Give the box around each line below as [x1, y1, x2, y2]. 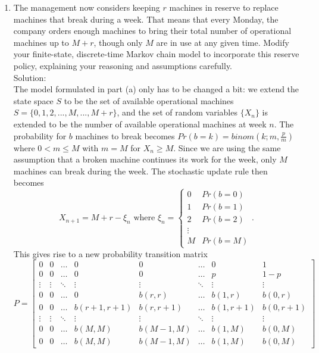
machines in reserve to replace [169, 1, 279, 13]
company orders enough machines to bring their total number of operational [13, 24, 292, 37]
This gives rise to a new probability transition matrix [13, 247, 208, 260]
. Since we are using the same [173, 141, 281, 154]
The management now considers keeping [13, 1, 160, 13]
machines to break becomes [75, 129, 175, 142]
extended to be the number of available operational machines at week [13, 117, 267, 130]
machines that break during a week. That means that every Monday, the [13, 13, 279, 25]
